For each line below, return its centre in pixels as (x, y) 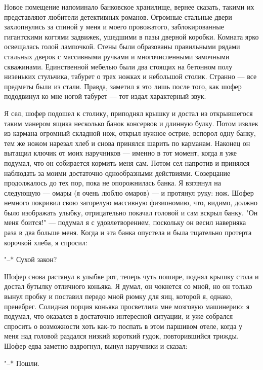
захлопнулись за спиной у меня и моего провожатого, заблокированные (114, 27)
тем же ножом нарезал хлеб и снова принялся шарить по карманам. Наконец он (127, 143)
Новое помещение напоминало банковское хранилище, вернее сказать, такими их (129, 7)
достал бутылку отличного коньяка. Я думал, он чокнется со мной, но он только (128, 286)
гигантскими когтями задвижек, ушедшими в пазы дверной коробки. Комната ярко (131, 36)
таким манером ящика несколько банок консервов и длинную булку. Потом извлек (131, 123)
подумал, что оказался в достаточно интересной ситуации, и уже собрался (119, 316)
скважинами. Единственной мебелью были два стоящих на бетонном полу (118, 66)
